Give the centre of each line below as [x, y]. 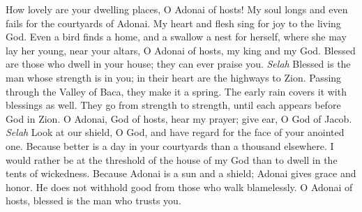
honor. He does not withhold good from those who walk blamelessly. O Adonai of [179, 187]
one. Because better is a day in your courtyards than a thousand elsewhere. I [170, 145]
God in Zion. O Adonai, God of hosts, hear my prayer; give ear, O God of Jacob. [179, 118]
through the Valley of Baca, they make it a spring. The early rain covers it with [176, 91]
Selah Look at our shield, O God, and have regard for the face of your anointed [175, 132]
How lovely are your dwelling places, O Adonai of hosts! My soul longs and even [177, 9]
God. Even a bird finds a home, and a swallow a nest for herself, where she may [176, 37]
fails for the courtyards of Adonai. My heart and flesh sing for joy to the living [173, 23]
